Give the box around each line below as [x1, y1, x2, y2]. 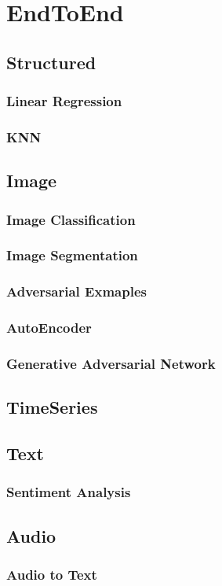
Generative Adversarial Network [6, 353, 216, 373]
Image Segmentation [6, 245, 138, 265]
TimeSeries [6, 395, 98, 419]
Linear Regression [6, 91, 122, 111]
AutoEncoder [6, 318, 92, 337]
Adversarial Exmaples [6, 282, 147, 301]
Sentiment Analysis [6, 482, 131, 502]
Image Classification [6, 209, 136, 229]
